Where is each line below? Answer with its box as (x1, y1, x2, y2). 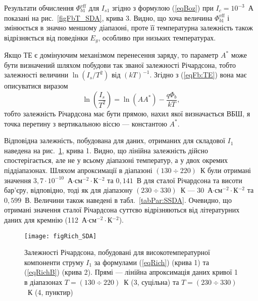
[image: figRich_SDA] (24, 232, 97, 240)
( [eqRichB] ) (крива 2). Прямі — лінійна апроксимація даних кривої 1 (24, 267, 238, 277)
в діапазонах (24, 276, 63, 287)
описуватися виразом (4, 80, 68, 91)
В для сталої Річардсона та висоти (136, 175, 242, 185)
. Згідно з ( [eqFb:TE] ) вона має (149, 69, 247, 80)
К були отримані (200, 164, 251, 175)
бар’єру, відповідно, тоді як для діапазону (4, 185, 133, 195)
